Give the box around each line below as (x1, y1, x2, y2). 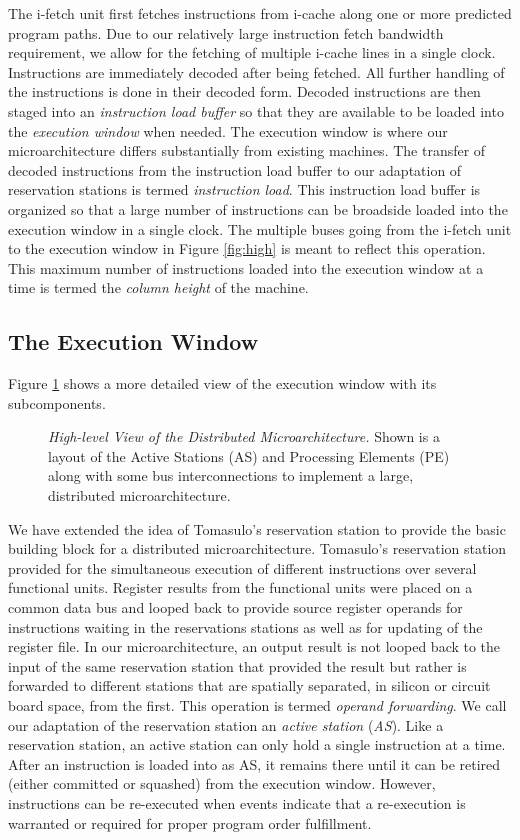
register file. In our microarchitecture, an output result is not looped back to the (8, 636, 501, 657)
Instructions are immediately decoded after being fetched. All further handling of (8, 61, 505, 82)
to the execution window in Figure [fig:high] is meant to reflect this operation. (8, 238, 486, 259)
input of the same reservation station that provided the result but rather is (8, 655, 467, 676)
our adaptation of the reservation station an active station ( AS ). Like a (8, 714, 444, 735)
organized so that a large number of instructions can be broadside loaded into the (8, 198, 508, 219)
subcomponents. (8, 392, 106, 413)
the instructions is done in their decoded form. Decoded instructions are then (8, 81, 481, 102)
